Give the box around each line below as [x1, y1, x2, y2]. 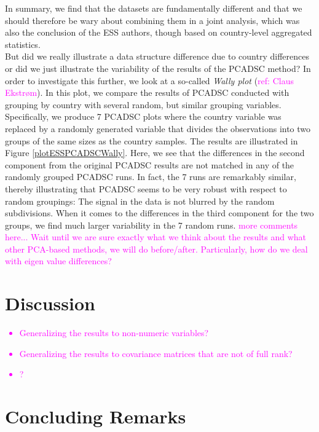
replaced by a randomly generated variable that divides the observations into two [5, 122, 311, 135]
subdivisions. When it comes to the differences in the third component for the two [5, 206, 314, 219]
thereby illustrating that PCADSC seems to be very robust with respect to [5, 182, 287, 195]
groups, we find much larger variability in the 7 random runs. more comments [5, 218, 298, 231]
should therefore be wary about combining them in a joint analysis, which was [5, 14, 300, 26]
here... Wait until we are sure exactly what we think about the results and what [5, 230, 306, 243]
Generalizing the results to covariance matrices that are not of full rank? [19, 347, 293, 359]
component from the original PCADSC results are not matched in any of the [5, 158, 294, 171]
